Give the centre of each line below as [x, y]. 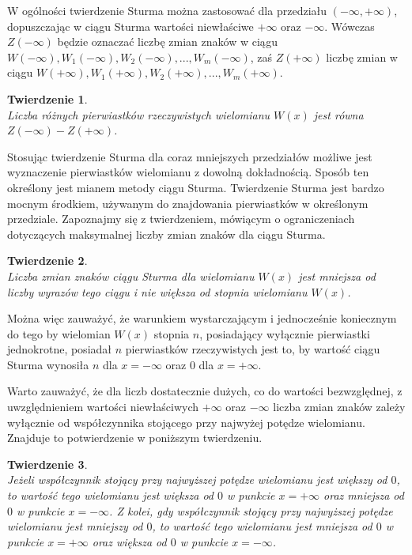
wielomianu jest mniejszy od [75, 526]
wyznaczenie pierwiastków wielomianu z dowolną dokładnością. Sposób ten [188, 172]
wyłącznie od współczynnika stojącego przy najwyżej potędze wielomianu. [186, 422]
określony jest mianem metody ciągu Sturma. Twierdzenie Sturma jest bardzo [196, 187]
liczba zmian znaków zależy [339, 407]
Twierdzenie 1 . [47, 98]
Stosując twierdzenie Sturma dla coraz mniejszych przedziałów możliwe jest [190, 156]
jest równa [338, 114]
